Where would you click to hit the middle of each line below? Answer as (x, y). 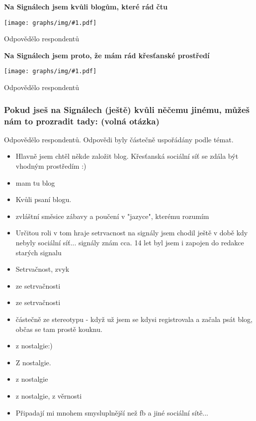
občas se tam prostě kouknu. (59, 329)
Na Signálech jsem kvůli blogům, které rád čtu (86, 6)
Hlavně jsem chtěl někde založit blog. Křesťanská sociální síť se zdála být (127, 156)
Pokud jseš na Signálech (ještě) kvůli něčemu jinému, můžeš (127, 109)
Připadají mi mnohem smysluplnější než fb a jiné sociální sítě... (112, 412)
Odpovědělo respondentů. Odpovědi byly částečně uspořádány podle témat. (119, 139)
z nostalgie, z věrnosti (49, 395)
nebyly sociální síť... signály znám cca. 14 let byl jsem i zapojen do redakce (130, 242)
